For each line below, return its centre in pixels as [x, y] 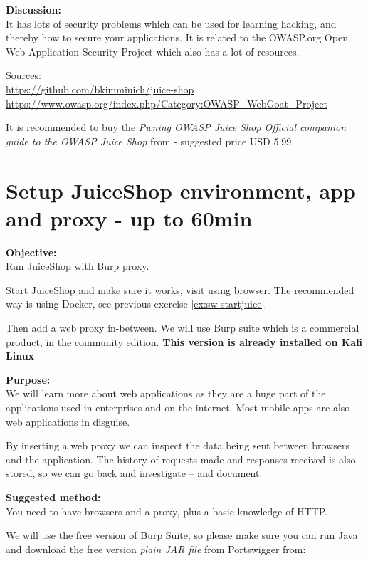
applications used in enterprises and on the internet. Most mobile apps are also [178, 407]
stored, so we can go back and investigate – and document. [134, 473]
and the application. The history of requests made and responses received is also [181, 459]
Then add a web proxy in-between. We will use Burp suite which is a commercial [183, 328]
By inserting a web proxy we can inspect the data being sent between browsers [178, 445]
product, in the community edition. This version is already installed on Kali [184, 341]
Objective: [31, 252]
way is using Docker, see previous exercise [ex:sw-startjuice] [135, 304]
